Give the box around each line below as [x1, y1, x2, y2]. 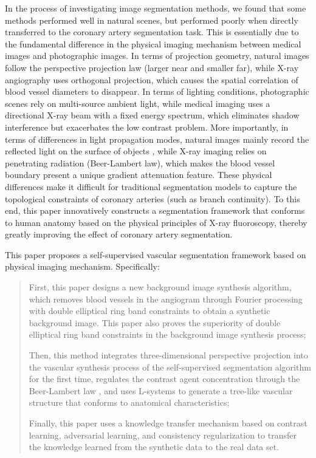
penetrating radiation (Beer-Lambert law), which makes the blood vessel [5, 156, 275, 169]
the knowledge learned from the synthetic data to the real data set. [29, 440, 280, 453]
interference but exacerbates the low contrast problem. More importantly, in [5, 120, 289, 133]
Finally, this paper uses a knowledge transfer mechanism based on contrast [29, 417, 307, 429]
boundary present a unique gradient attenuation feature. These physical [5, 168, 272, 181]
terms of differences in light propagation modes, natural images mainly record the [5, 132, 309, 145]
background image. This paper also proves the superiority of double [29, 316, 281, 329]
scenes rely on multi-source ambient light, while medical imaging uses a [5, 97, 270, 109]
